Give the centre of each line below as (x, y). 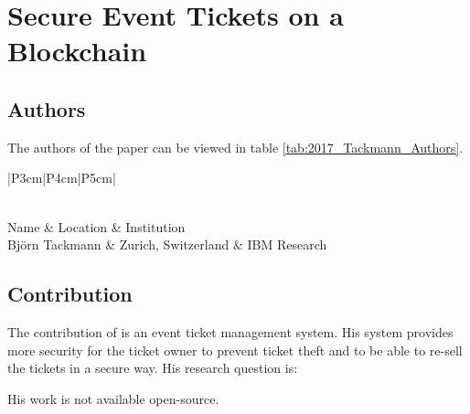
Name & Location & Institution (96, 226)
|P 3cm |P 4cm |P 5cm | (62, 178)
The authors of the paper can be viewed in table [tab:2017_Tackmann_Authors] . (235, 147)
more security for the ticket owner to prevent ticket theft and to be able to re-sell (235, 350)
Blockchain (77, 51)
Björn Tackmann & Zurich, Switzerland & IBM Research (167, 244)
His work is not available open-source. (113, 398)
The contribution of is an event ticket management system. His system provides (230, 331)
